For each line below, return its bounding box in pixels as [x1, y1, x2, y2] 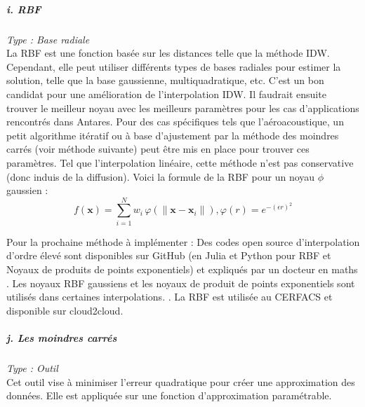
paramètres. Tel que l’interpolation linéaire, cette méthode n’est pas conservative [6, 155, 354, 170]
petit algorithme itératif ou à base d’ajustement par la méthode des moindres [6, 127, 339, 142]
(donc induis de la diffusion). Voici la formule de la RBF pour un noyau [6, 169, 315, 184]
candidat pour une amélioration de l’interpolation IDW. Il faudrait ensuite [6, 86, 326, 101]
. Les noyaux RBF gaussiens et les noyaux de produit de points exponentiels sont [6, 275, 355, 290]
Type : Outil [6, 360, 58, 375]
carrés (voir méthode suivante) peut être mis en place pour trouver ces [6, 142, 310, 156]
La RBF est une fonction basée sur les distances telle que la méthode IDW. [6, 46, 330, 60]
